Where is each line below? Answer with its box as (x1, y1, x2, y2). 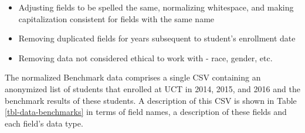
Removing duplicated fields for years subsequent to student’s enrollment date (18, 32, 296, 44)
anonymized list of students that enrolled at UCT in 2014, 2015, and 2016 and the (5, 82, 300, 94)
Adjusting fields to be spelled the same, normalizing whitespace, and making (18, 1, 294, 13)
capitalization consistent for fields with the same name (18, 12, 215, 24)
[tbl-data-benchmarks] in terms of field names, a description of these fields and (5, 106, 287, 118)
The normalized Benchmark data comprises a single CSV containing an (5, 71, 261, 83)
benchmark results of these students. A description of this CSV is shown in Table (5, 94, 297, 106)
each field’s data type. (5, 117, 83, 129)
